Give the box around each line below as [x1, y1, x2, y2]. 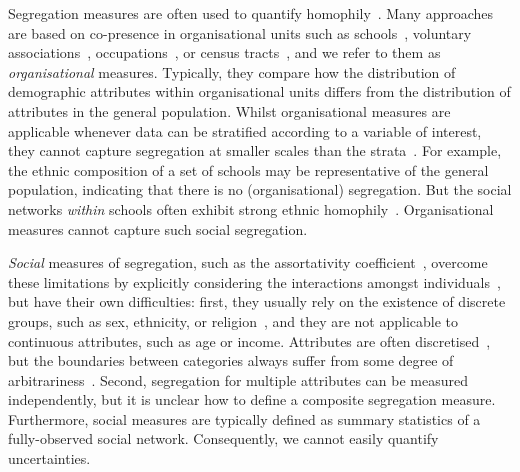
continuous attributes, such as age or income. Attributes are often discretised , [8, 330, 491, 351]
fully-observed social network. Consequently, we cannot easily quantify [8, 428, 439, 449]
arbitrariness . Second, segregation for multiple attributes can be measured [8, 369, 468, 390]
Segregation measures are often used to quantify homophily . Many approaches [8, 3, 494, 23]
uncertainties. [8, 448, 91, 469]
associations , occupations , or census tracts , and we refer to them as [8, 42, 441, 63]
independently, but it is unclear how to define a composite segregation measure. [8, 389, 496, 410]
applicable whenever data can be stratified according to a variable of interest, [8, 120, 482, 141]
